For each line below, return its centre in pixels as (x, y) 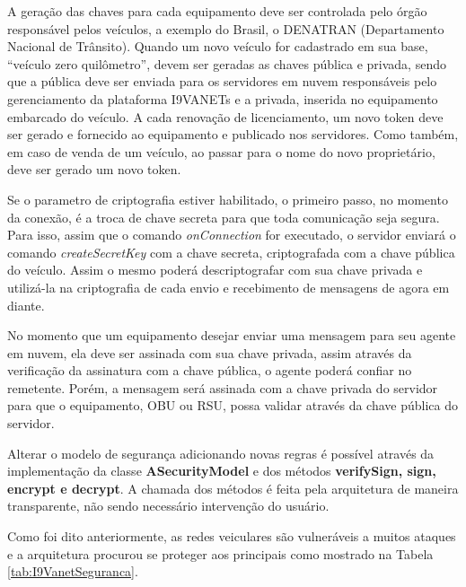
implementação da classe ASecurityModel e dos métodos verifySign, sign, (222, 471)
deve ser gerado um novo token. (94, 169)
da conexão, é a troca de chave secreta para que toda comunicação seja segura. (224, 217)
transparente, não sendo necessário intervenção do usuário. (168, 506)
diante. (26, 305)
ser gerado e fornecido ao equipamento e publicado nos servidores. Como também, (233, 134)
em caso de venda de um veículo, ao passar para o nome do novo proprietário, (221, 151)
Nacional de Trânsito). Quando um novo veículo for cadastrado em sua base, (218, 46)
